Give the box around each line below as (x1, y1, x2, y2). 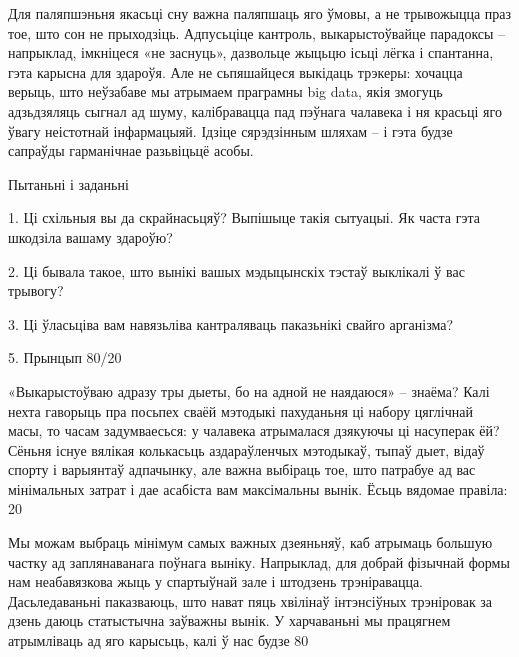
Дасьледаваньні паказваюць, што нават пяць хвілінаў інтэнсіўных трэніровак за (8, 590, 493, 611)
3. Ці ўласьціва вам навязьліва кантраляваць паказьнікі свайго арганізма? (8, 313, 454, 334)
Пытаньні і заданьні (8, 173, 129, 194)
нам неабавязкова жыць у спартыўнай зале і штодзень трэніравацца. (8, 571, 423, 592)
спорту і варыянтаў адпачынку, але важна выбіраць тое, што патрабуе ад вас (8, 459, 476, 480)
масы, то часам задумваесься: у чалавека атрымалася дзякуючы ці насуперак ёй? (8, 420, 500, 441)
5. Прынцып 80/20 (8, 347, 122, 368)
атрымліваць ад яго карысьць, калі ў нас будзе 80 (8, 630, 309, 651)
